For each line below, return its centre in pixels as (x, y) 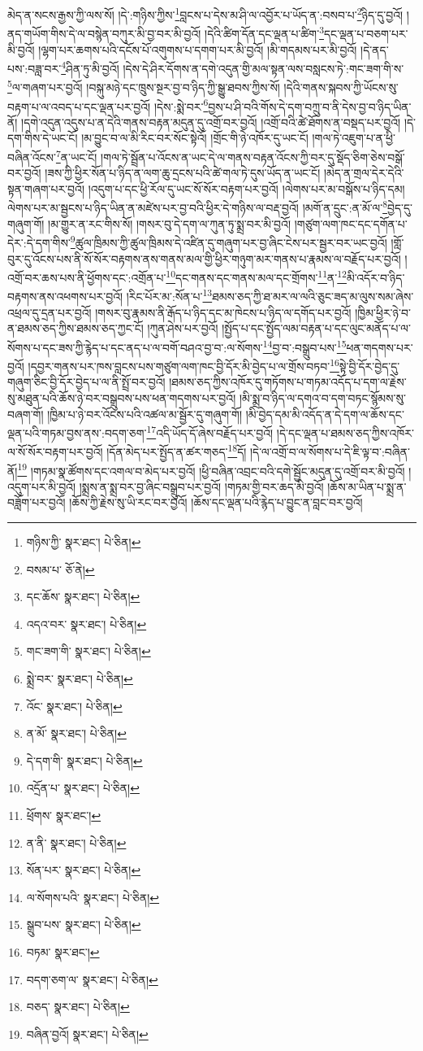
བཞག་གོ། (26, 414)
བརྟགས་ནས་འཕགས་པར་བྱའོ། (65, 297)
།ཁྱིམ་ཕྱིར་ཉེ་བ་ (383, 312)
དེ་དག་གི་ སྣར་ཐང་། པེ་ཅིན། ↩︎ (84, 760)
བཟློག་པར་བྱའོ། (37, 502)
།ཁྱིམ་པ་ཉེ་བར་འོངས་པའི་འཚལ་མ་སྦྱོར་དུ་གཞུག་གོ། (145, 414)
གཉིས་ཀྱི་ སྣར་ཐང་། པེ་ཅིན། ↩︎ (84, 542)
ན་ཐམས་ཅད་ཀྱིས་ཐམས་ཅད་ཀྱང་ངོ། (76, 328)
